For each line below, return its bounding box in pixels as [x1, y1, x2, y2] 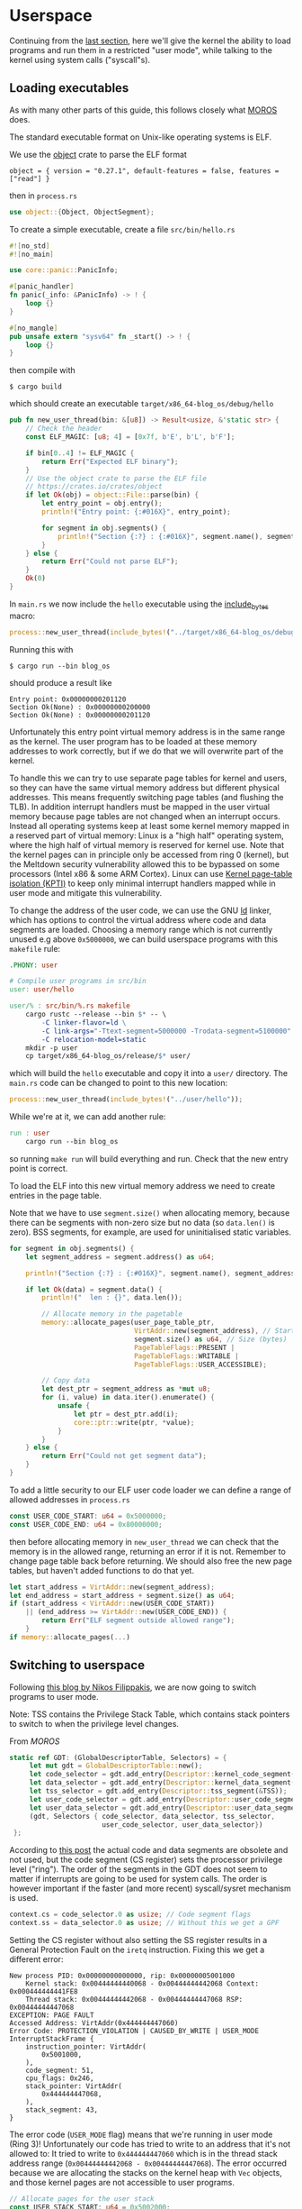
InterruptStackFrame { [9, 2034, 94, 2044]
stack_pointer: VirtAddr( [25, 2082, 123, 2091]
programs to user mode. [9, 1691, 99, 1702]
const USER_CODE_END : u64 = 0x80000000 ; [9, 1520, 164, 1529]
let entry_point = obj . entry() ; [41, 499, 164, 508]
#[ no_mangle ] [9, 324, 58, 333]
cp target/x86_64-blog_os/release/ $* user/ [25, 1052, 191, 1061]
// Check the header [25, 424, 102, 434]
